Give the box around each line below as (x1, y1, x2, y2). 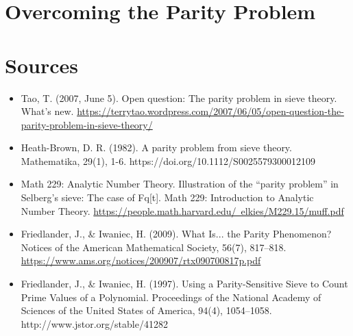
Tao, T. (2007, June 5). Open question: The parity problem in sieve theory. (21, 90, 337, 105)
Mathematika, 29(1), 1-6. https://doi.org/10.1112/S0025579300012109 (21, 153, 315, 168)
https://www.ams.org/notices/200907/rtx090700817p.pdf (21, 253, 261, 268)
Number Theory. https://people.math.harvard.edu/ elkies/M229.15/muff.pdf (21, 203, 344, 218)
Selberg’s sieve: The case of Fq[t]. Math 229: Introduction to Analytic (21, 190, 314, 205)
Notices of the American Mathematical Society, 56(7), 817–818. (21, 240, 287, 254)
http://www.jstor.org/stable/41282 (21, 316, 168, 331)
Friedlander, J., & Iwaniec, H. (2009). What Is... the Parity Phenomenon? (21, 227, 332, 241)
